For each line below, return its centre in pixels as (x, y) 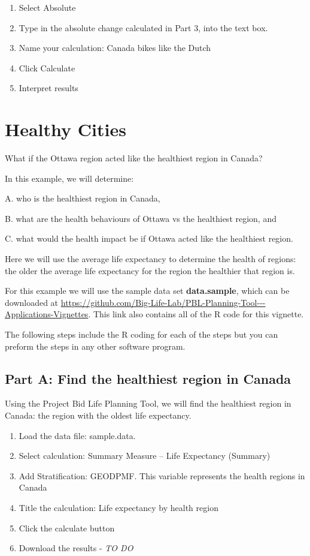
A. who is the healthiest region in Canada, (83, 198)
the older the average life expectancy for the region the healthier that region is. (150, 270)
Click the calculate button (67, 528)
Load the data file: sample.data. (77, 435)
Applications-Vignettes (47, 314)
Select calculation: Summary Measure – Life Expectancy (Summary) (145, 456)
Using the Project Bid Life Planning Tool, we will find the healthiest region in (148, 403)
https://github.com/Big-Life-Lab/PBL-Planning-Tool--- (163, 302)
